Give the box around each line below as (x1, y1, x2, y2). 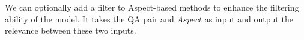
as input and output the (204, 12, 293, 25)
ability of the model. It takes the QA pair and (5, 12, 174, 25)
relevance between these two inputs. (5, 24, 136, 36)
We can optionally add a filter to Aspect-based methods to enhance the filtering (5, 1, 299, 13)
